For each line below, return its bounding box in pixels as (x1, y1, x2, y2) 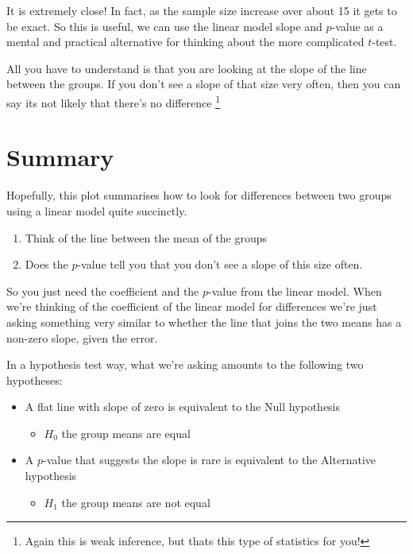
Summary (6, 141, 114, 173)
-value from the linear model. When (208, 282, 382, 299)
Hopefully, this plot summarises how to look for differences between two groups (6, 187, 392, 203)
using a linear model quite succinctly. (6, 202, 187, 219)
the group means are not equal (61, 494, 210, 510)
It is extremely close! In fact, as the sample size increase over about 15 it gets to (6, 2, 397, 18)
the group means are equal (61, 424, 191, 441)
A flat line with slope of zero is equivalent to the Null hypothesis (25, 398, 341, 415)
